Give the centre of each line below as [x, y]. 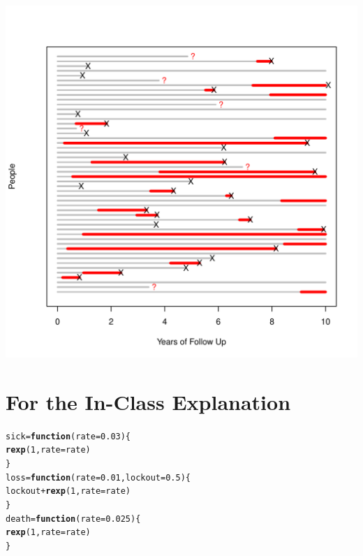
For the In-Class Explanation [148, 401]
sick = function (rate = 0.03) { [68, 436]
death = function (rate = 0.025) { [73, 519]
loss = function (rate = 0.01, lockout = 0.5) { [98, 477]
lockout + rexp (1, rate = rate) [68, 491]
